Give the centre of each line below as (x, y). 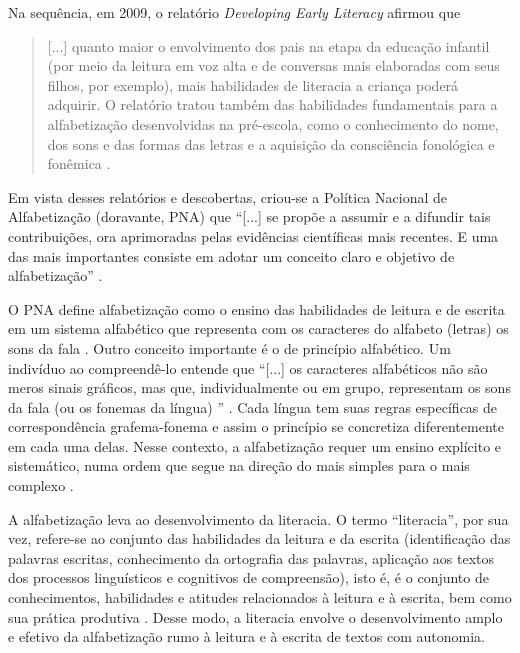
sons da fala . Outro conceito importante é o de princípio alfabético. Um (229, 347)
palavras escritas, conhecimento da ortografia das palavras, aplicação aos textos (251, 557)
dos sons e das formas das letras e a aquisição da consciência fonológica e (271, 143)
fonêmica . (79, 163)
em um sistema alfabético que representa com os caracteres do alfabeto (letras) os (258, 328)
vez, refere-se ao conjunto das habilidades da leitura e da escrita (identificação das (259, 538)
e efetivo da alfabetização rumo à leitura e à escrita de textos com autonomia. (246, 636)
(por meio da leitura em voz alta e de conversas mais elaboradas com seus (273, 65)
